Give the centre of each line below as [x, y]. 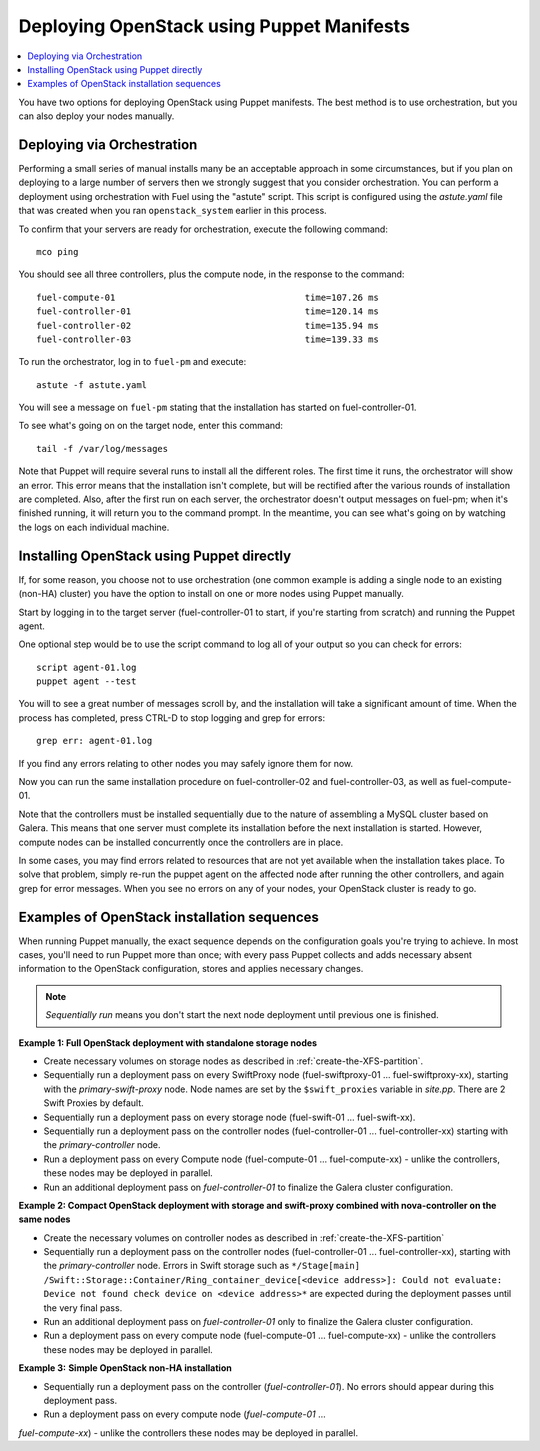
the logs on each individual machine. [94, 527]
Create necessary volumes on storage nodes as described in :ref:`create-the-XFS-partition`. [233, 1061]
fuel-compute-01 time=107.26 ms [207, 297]
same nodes [44, 1219]
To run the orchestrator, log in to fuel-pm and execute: [132, 362]
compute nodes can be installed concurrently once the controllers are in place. [181, 842]
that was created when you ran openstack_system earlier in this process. [172, 211]
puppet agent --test [86, 681]
